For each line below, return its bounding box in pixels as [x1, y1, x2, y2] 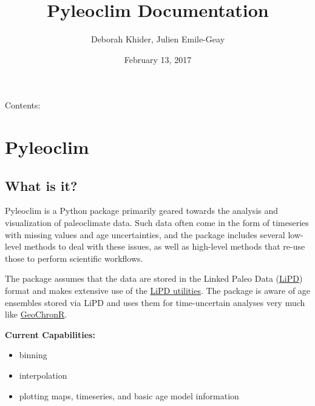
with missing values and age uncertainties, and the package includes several [5, 228, 285, 241]
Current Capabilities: [5, 328, 95, 341]
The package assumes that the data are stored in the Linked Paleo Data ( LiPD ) [5, 272, 303, 285]
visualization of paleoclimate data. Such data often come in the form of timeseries [5, 216, 309, 229]
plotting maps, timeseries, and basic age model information [19, 389, 239, 402]
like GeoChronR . [5, 308, 67, 321]
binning [19, 348, 47, 361]
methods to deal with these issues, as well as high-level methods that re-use [24, 240, 305, 253]
